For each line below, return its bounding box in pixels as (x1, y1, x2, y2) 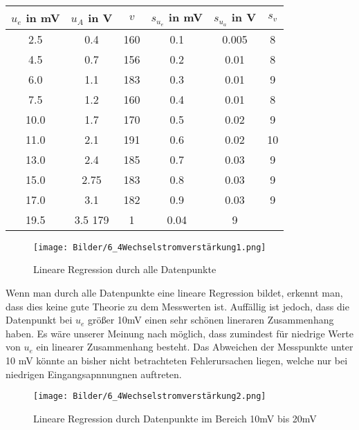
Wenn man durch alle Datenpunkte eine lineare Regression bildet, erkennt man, (6, 285, 343, 299)
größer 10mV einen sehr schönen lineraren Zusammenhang (87, 312, 334, 327)
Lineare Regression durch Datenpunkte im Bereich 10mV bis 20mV (33, 411, 317, 425)
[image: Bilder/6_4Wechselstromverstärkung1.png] (33, 242, 266, 252)
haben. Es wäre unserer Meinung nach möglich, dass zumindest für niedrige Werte (6, 326, 353, 340)
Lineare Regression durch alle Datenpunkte (33, 262, 217, 277)
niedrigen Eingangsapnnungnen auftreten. (6, 366, 182, 381)
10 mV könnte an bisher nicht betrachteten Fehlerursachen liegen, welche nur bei (6, 353, 348, 367)
